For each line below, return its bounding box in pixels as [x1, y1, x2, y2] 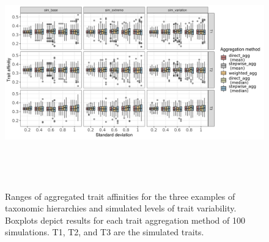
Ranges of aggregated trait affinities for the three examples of [5, 189, 235, 202]
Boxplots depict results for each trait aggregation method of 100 [5, 213, 245, 226]
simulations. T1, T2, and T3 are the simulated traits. [5, 226, 204, 238]
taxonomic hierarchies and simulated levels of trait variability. [5, 202, 237, 215]
